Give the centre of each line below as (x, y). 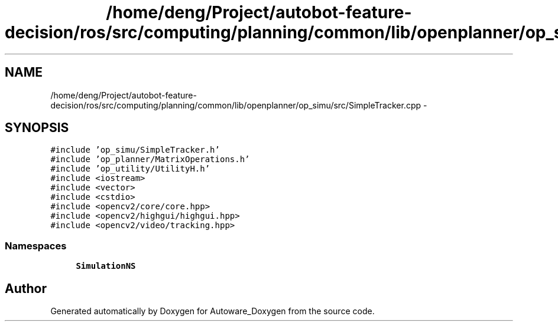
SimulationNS (106, 266)
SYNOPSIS (37, 128)
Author (26, 288)
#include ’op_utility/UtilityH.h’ (130, 169)
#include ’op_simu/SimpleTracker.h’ (135, 150)
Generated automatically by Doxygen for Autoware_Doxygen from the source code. (213, 311)
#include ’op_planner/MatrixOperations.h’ (150, 159)
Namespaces (36, 246)
